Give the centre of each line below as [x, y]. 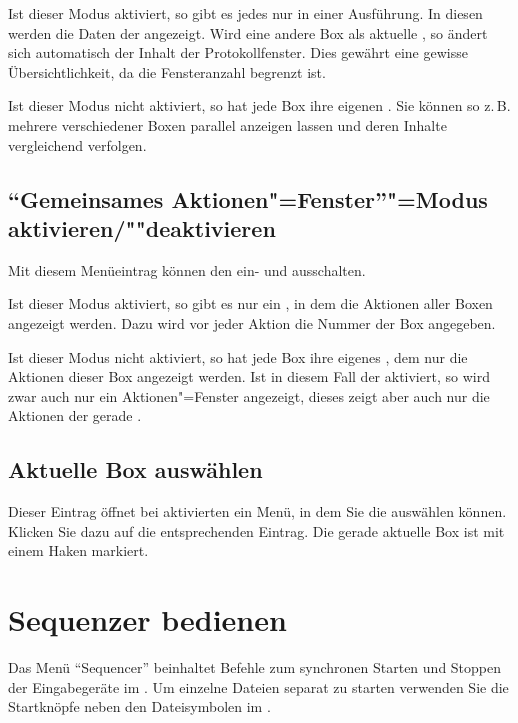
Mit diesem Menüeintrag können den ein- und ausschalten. [187, 269]
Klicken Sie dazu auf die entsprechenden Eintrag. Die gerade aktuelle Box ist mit [256, 530]
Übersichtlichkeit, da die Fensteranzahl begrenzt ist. [167, 71]
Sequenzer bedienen [147, 619]
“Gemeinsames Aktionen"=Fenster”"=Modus [248, 198]
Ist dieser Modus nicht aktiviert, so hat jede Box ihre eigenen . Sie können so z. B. [259, 105]
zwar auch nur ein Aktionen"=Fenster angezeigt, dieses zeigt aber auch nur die [249, 395]
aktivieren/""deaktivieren [142, 227]
